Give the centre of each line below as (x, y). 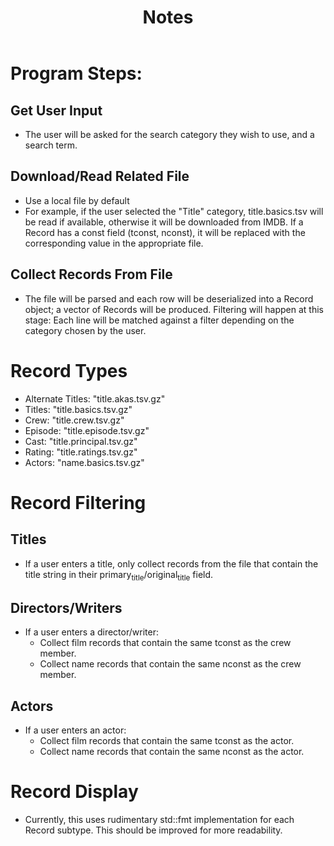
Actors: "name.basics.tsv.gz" (84, 462)
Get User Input (56, 110)
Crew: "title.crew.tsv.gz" (74, 420)
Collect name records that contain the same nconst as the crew (170, 664)
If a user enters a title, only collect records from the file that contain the (171, 563)
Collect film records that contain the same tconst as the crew (165, 643)
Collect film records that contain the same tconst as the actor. (167, 740)
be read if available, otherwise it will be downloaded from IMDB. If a (164, 222)
